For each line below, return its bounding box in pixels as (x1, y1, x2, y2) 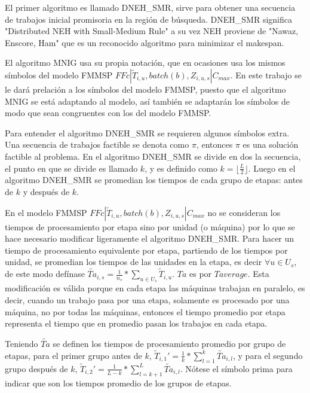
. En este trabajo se (230, 68, 302, 81)
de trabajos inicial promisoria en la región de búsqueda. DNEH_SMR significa (5, 13, 292, 25)
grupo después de (5, 362, 68, 374)
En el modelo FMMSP (5, 206, 87, 218)
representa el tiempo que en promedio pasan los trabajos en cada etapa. (5, 317, 268, 330)
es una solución (243, 138, 299, 151)
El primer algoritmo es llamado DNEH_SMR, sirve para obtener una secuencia (5, 1, 296, 13)
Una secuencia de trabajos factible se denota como (5, 138, 189, 151)
